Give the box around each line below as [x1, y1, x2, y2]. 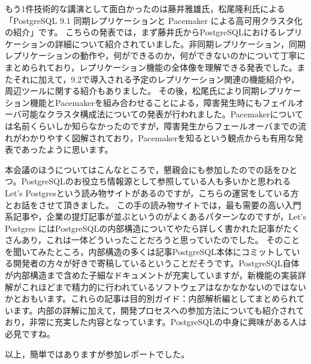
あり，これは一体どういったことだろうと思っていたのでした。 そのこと [21, 233, 300, 246]
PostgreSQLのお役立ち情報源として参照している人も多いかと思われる [21, 175, 291, 187]
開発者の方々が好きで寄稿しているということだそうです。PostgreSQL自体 [13, 257, 300, 269]
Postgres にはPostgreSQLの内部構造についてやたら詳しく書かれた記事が [5, 222, 283, 234]
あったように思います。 [21, 143, 113, 156]
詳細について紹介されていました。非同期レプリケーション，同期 [55, 37, 306, 50]
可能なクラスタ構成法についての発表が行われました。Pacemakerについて [21, 108, 303, 120]
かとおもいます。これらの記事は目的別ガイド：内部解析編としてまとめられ [5, 292, 297, 305]
